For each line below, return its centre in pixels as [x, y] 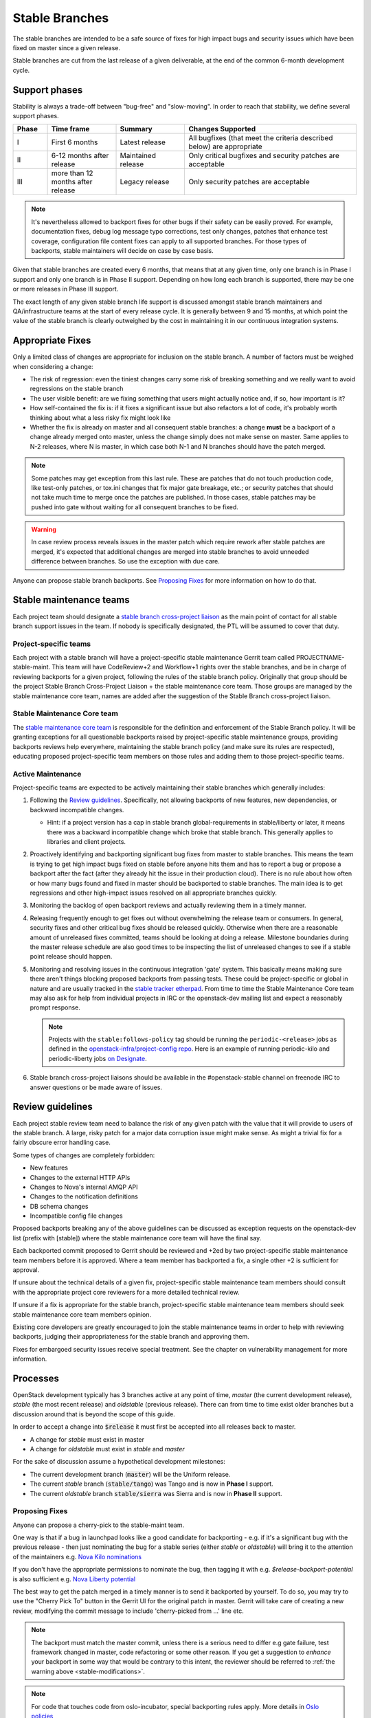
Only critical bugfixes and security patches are [264, 156]
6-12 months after [80, 156]
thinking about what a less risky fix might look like [100, 417]
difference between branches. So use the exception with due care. [125, 561]
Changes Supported [222, 129]
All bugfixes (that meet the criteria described [261, 138]
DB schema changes [59, 1206]
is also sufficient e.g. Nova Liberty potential [74, 1579]
